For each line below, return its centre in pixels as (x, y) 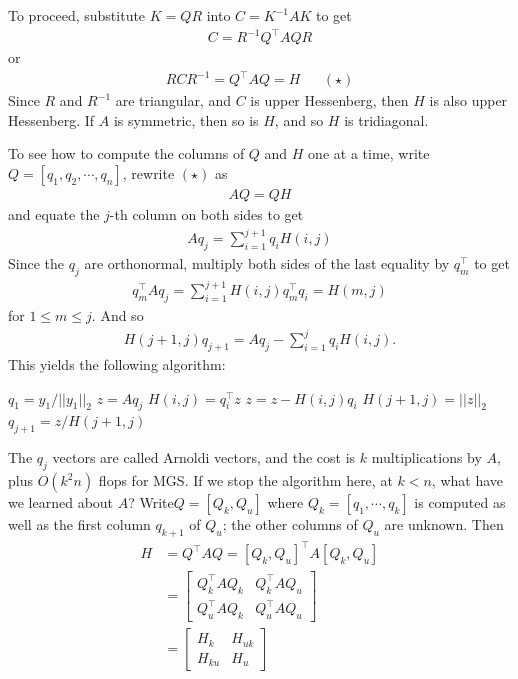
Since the (36, 262)
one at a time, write (369, 153)
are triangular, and (173, 100)
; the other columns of (290, 524)
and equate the (54, 214)
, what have (467, 480)
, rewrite (148, 173)
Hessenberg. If (51, 119)
